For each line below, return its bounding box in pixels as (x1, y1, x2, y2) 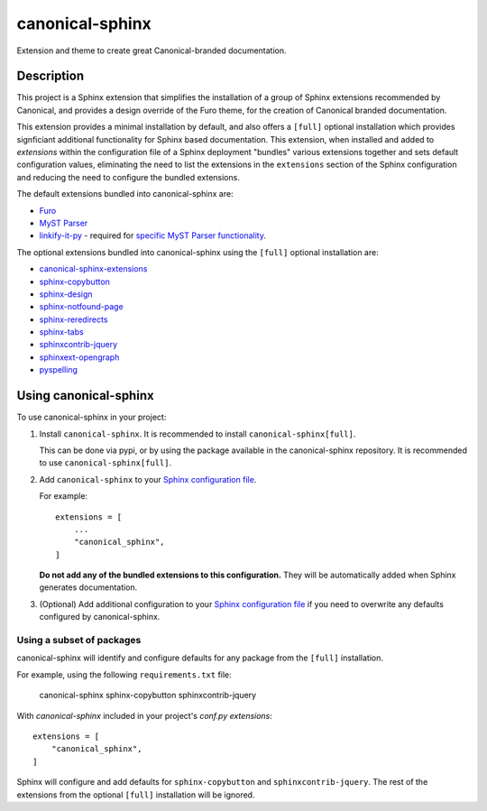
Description (16, 69, 85, 84)
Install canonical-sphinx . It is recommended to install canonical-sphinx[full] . (39, 429, 356, 439)
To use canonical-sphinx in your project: (16, 411, 167, 423)
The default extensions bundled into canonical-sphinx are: (16, 189, 234, 199)
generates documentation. (39, 582, 138, 593)
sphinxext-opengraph (39, 352, 120, 363)
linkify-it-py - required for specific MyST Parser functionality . (39, 230, 266, 241)
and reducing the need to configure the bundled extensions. (16, 171, 241, 182)
